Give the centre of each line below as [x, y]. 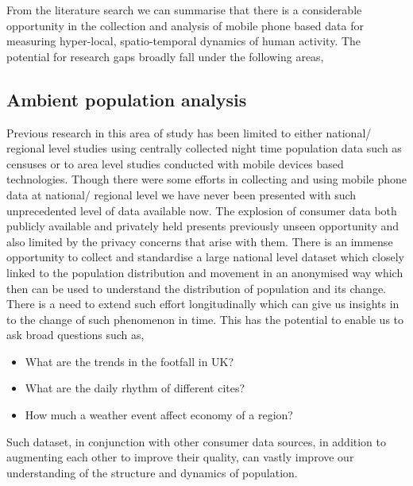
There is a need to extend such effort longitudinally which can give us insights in [203, 304]
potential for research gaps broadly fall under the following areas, [165, 56]
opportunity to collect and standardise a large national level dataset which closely [205, 257]
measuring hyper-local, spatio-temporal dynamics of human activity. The [184, 41]
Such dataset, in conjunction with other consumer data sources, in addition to [197, 441]
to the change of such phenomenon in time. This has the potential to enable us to [205, 319]
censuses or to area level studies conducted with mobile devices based [175, 163]
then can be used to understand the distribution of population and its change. [197, 288]
